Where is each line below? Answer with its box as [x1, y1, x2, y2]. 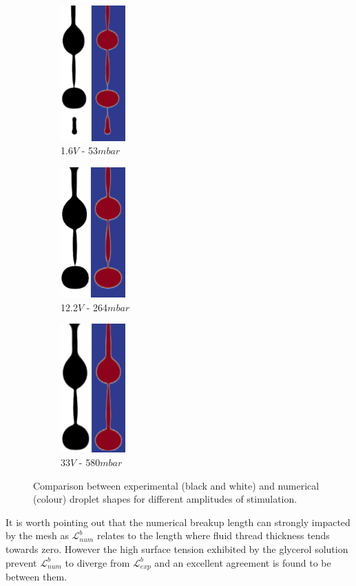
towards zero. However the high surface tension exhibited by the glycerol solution [6, 542, 348, 556]
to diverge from [65, 555, 130, 569]
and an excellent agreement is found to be [154, 555, 331, 569]
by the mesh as [6, 528, 69, 543]
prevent [6, 555, 37, 569]
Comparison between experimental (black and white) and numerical [33, 478, 320, 492]
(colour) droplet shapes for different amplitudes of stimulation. [33, 492, 297, 506]
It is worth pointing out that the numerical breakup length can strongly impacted [6, 514, 350, 529]
